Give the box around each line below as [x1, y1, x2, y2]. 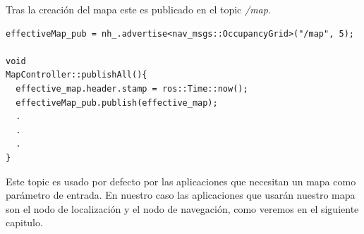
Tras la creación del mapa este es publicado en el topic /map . [6, 2, 271, 16]
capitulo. [6, 215, 43, 230]
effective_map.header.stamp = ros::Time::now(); [16, 83, 248, 94]
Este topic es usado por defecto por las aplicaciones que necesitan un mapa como [6, 173, 356, 188]
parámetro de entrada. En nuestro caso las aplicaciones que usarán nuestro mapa [6, 187, 356, 202]
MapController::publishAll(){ [6, 70, 147, 80]
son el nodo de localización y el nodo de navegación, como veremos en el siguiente [6, 201, 359, 216]
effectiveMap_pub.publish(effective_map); [16, 97, 218, 108]
